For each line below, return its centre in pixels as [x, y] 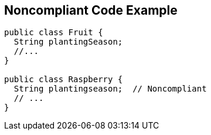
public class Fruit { [54, 33]
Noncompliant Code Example [91, 10]
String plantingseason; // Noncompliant [110, 89]
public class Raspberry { [64, 80]
